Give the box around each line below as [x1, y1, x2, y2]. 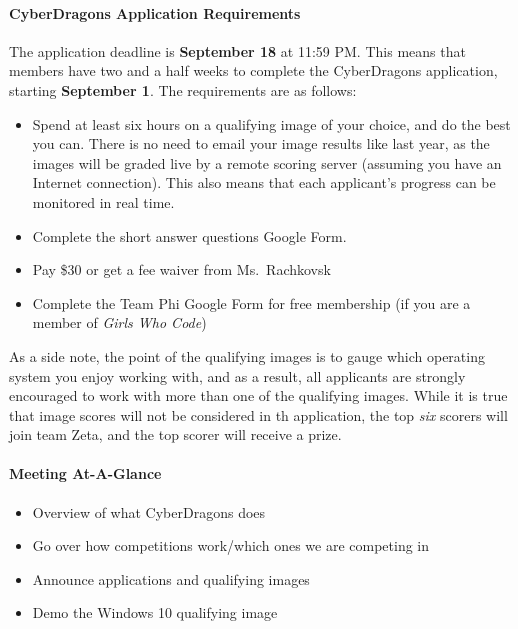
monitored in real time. [32, 191, 175, 212]
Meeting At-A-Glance [9, 463, 162, 484]
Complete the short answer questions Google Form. [32, 225, 347, 246]
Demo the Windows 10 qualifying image [32, 602, 278, 623]
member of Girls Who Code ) [32, 312, 207, 333]
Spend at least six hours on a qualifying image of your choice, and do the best [32, 113, 511, 134]
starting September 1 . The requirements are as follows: [9, 79, 357, 100]
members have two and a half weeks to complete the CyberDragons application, [9, 60, 498, 81]
